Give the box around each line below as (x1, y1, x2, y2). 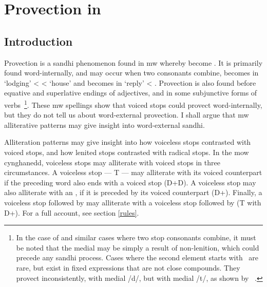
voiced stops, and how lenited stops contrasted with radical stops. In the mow (4, 146, 249, 157)
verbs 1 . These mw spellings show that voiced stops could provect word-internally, (4, 98, 262, 110)
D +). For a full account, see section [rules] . (4, 207, 139, 218)
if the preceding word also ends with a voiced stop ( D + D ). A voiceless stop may (4, 177, 256, 187)
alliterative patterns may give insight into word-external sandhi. (4, 119, 205, 130)
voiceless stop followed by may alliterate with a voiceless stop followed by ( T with (4, 197, 261, 207)
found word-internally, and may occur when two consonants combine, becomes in (4, 67, 259, 78)
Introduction (4, 33, 73, 49)
